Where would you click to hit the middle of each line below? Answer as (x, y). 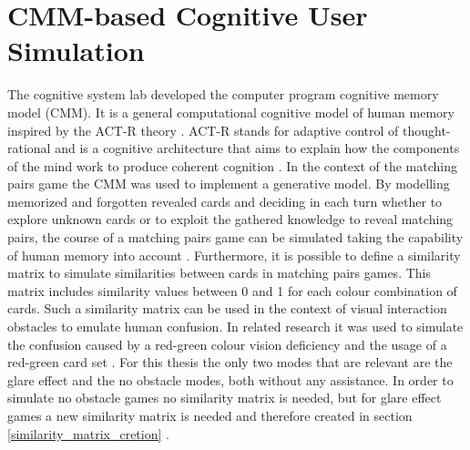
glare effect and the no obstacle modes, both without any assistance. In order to (230, 379)
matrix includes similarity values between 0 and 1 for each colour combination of (232, 290)
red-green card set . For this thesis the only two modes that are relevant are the (230, 362)
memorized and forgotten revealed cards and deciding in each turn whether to (225, 201)
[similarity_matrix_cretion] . (88, 433)
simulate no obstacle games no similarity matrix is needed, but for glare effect (225, 398)
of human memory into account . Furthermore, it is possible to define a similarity (234, 255)
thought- (426, 130)
